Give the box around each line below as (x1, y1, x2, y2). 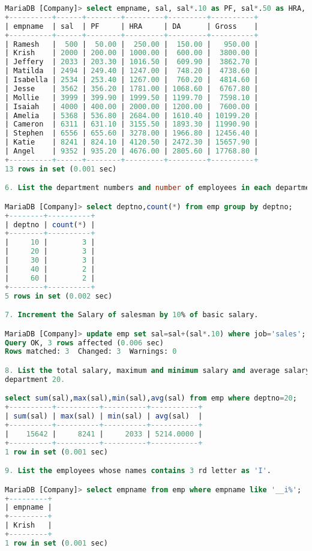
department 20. (5, 375, 65, 384)
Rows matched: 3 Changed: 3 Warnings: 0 (5, 347, 177, 356)
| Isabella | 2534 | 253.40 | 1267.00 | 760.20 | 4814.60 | (5, 76, 259, 84)
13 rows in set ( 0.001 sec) (5, 164, 117, 173)
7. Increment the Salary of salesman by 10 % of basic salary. (5, 311, 259, 320)
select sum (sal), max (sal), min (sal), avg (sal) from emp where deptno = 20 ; (5, 394, 297, 403)
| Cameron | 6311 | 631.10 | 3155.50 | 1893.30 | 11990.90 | (5, 120, 259, 129)
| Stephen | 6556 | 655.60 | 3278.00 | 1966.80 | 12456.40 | (5, 129, 259, 138)
